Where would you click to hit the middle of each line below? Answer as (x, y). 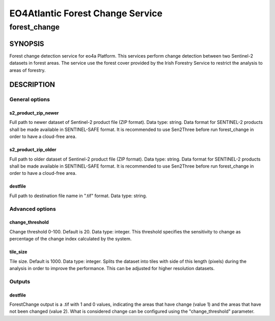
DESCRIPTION (32, 85)
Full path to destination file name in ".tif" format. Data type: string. (78, 196)
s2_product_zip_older (33, 150)
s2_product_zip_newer (34, 113)
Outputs (20, 281)
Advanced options (33, 209)
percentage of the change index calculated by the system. (71, 239)
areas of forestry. (28, 70)
